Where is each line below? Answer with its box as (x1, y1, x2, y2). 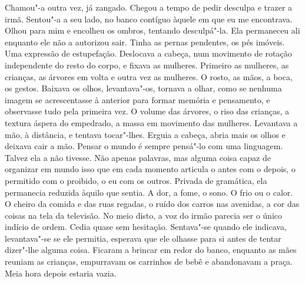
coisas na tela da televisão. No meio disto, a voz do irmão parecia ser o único (5, 209, 282, 221)
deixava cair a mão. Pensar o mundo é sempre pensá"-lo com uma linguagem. (5, 140, 283, 152)
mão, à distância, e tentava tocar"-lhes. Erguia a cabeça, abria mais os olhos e (5, 128, 286, 140)
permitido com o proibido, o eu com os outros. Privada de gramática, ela (5, 174, 267, 186)
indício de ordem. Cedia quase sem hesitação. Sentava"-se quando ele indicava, (5, 221, 287, 233)
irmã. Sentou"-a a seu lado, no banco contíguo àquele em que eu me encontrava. (5, 12, 293, 25)
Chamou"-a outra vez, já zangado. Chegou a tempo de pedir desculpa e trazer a (5, 1, 293, 13)
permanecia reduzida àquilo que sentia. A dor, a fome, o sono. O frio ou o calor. (5, 186, 293, 198)
